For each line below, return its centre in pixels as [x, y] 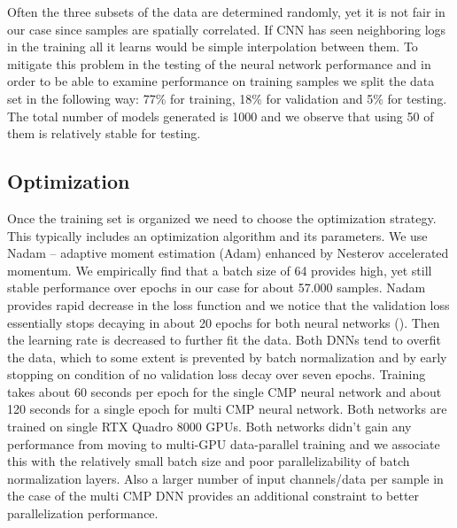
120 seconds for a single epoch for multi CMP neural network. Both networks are [227, 409]
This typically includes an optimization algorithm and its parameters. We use [217, 235]
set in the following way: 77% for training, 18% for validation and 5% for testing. [227, 98]
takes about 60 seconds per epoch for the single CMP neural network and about [225, 391]
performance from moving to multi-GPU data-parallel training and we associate [224, 443]
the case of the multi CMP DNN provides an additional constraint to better [213, 496]
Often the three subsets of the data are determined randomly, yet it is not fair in [226, 12]
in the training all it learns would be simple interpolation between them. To [213, 47]
